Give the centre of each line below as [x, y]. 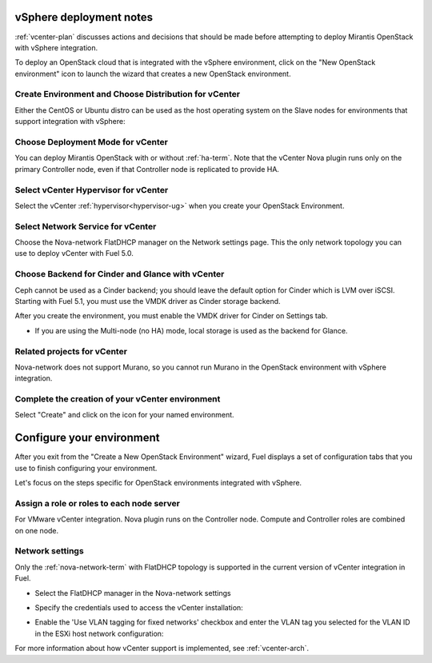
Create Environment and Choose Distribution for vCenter [127, 94]
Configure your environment [87, 438]
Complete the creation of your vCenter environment [118, 399]
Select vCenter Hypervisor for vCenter [92, 190]
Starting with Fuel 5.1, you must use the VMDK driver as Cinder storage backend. [148, 301]
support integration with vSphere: [70, 122]
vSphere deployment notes [84, 17]
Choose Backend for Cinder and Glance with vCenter [120, 274]
